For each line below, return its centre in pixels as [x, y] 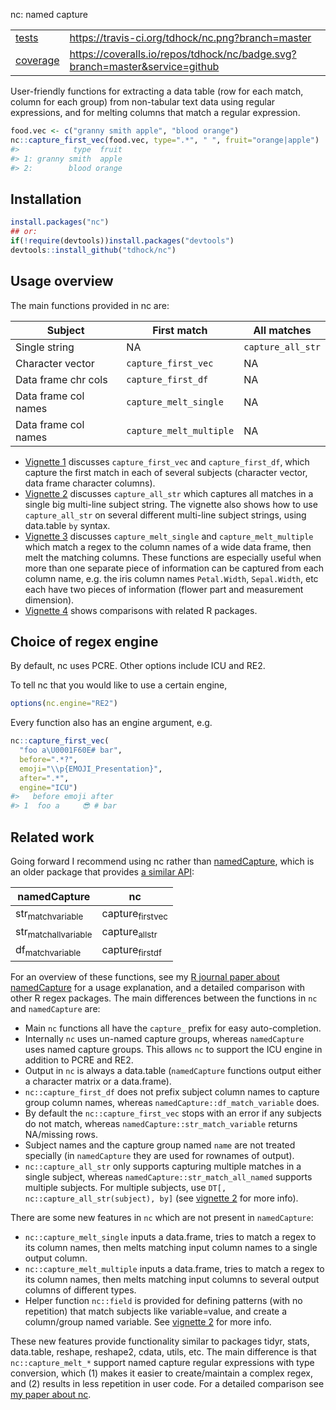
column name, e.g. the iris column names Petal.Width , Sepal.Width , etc [171, 578]
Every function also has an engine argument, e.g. [111, 723]
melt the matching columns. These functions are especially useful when [173, 557]
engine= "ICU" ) [48, 787]
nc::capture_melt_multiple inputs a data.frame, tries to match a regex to [174, 1268]
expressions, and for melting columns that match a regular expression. [155, 112]
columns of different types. [80, 1290]
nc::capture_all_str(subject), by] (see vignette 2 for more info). [161, 1198]
